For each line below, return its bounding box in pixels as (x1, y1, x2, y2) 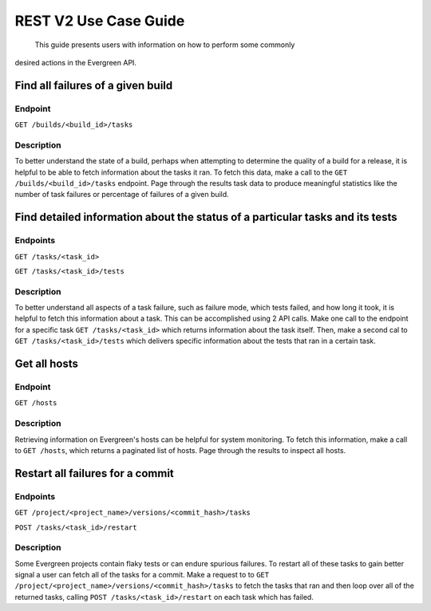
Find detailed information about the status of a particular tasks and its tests (14, 211, 397, 224)
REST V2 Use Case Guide (14, 12, 185, 30)
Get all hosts (14, 357, 79, 371)
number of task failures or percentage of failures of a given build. (14, 190, 229, 199)
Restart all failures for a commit (14, 467, 175, 480)
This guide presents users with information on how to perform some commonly (34, 40, 295, 49)
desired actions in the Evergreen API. (14, 57, 137, 67)
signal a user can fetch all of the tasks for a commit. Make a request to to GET (14, 570, 270, 580)
